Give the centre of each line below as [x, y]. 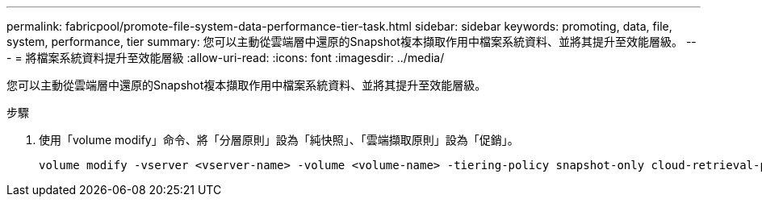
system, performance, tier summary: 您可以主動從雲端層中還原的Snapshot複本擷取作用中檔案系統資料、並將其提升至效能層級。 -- [352, 41]
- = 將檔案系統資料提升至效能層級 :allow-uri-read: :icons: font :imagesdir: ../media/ [226, 58]
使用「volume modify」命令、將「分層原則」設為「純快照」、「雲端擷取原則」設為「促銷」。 [279, 140]
